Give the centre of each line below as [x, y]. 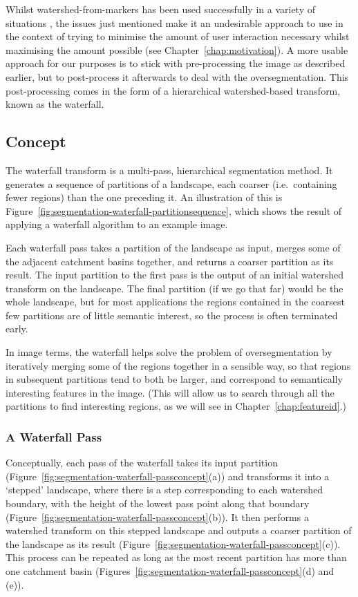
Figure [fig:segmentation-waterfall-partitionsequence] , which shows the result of [174, 210]
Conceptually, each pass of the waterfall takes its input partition [142, 463]
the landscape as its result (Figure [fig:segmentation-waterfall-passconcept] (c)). [173, 543]
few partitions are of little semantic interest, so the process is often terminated [172, 315]
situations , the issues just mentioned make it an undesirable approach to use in [175, 22]
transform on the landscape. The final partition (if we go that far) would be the [175, 288]
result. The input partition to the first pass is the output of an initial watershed [175, 275]
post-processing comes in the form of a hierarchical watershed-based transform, [173, 90]
